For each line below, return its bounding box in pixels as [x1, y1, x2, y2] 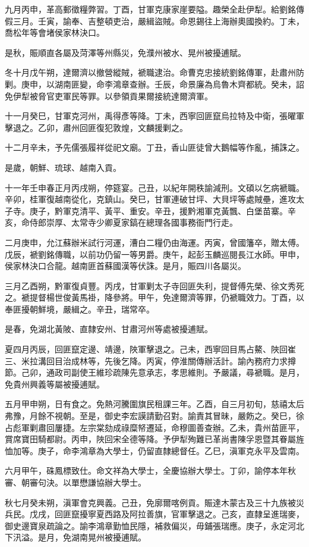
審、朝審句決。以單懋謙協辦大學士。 [5, 476, 146, 488]
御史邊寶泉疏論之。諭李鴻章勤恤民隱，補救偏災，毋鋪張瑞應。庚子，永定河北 [5, 519, 304, 532]
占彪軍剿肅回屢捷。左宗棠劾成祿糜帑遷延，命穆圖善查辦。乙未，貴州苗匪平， [5, 421, 304, 433]
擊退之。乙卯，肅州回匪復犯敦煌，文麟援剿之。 [5, 121, 188, 133]
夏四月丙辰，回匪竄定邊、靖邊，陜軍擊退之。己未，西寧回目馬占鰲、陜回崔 [5, 343, 296, 355]
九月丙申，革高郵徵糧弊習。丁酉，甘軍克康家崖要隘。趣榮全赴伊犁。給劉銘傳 [5, 3, 304, 15]
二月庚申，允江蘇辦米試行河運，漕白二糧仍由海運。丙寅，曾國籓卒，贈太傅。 [5, 236, 304, 248]
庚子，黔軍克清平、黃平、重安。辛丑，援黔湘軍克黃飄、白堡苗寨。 [29, 204, 288, 217]
